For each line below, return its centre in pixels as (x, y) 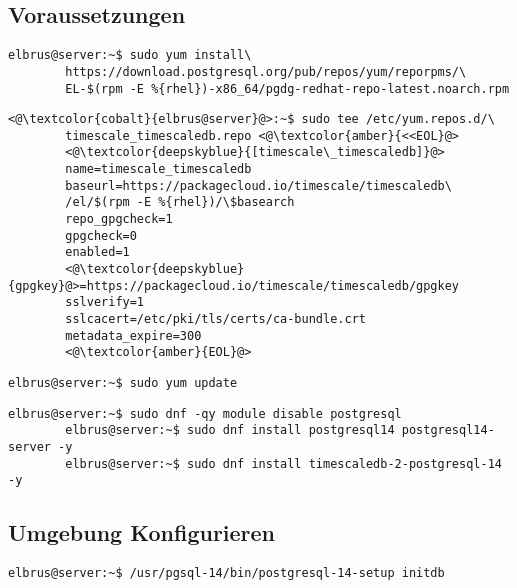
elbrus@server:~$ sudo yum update (123, 383)
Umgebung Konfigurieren (142, 532)
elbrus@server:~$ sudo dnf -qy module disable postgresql (205, 413)
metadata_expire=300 (133, 335)
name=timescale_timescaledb (158, 169)
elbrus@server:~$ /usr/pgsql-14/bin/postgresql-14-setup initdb (226, 573)
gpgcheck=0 (101, 235)
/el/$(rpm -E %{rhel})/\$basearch (180, 202)
